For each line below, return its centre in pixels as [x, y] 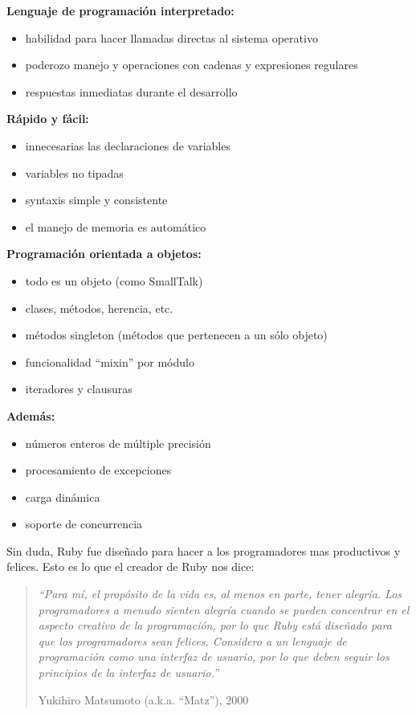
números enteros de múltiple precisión [118, 443]
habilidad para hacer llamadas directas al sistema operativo [171, 37]
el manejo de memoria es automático [116, 226]
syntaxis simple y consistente [96, 200]
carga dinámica [63, 497]
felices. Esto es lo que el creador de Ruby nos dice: [131, 566]
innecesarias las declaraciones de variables [128, 145]
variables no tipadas [74, 172]
